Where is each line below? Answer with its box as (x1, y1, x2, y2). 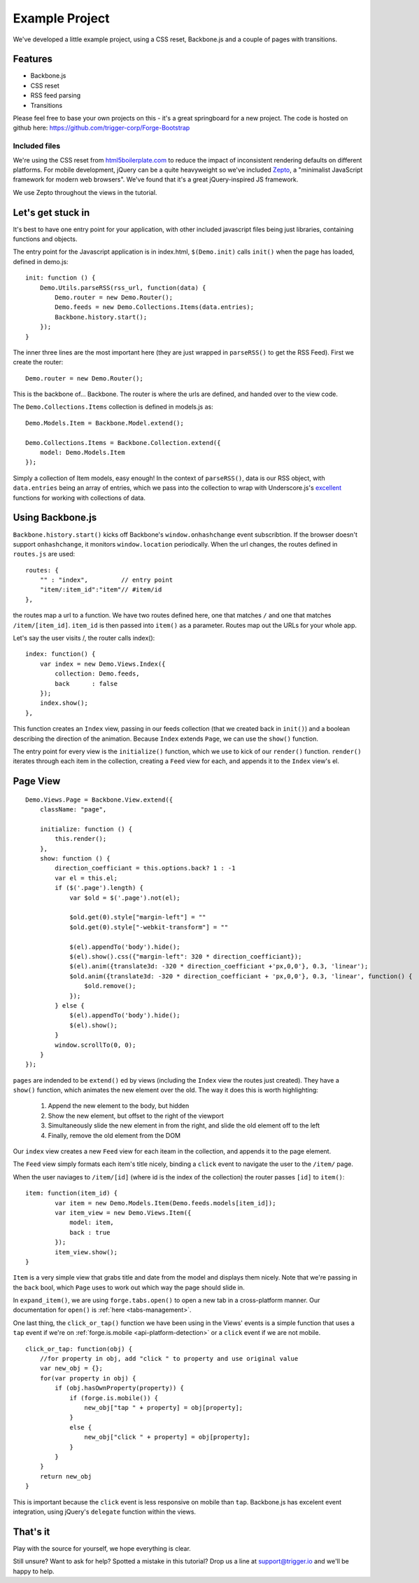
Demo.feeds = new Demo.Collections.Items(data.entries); (55, 303, 255, 311)
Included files (13, 141, 61, 151)
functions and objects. (13, 235, 78, 243)
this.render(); (55, 835, 107, 843)
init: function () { (25, 274, 96, 282)
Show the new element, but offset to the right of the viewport (48, 1111, 224, 1120)
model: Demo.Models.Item (39, 448, 125, 457)
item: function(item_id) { (25, 1189, 118, 1198)
